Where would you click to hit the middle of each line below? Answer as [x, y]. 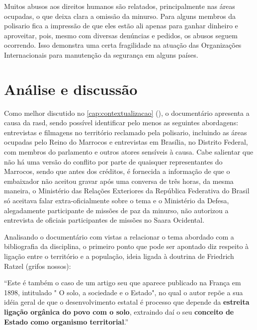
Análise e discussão [71, 89]
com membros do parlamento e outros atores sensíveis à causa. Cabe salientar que [129, 152]
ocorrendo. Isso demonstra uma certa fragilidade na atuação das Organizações [123, 45]
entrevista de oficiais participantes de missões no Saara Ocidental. [104, 220]
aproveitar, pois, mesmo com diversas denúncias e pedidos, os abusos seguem [121, 35]
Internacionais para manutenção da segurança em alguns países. [101, 54]
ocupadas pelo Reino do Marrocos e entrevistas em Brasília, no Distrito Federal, [126, 142]
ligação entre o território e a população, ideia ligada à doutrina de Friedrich [119, 256]
